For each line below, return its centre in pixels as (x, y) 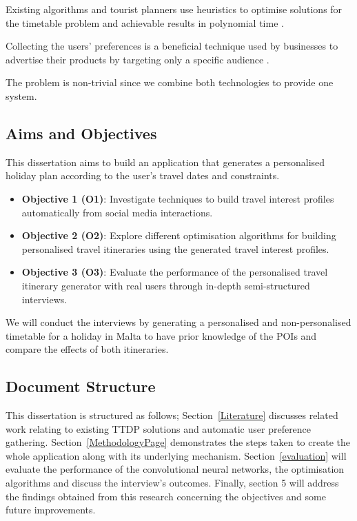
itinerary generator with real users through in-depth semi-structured (166, 285)
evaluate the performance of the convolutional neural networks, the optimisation (175, 469)
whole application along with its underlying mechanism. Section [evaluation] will (176, 455)
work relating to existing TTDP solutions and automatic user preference (159, 428)
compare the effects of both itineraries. (87, 349)
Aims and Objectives (81, 133)
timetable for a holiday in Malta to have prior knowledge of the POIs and (161, 335)
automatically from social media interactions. (117, 212)
